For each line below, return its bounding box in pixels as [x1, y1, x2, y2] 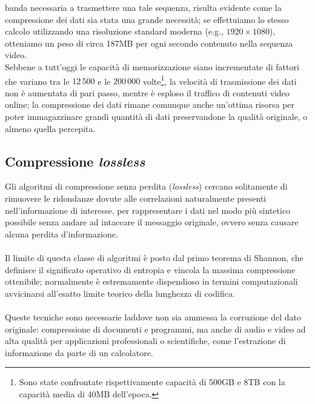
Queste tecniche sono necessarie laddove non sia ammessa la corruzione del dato [5, 310, 302, 323]
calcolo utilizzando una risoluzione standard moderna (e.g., [5, 25, 224, 38]
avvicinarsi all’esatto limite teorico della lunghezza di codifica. [5, 286, 235, 299]
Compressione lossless [5, 151, 145, 170]
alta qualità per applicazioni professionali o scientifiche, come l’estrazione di [5, 334, 286, 347]
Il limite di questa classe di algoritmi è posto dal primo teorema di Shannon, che [5, 251, 303, 263]
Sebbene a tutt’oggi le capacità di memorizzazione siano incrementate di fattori [5, 60, 299, 73]
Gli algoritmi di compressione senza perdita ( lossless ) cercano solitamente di [5, 180, 288, 193]
